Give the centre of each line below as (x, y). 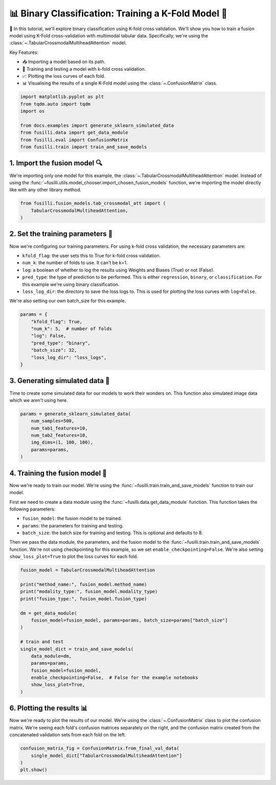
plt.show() (34, 770)
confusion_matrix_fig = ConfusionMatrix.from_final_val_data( (100, 748)
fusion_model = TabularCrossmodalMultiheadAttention (88, 570)
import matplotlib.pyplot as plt (62, 97)
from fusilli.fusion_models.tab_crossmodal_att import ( (93, 203)
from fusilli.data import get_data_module (74, 133)
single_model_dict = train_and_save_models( (77, 649)
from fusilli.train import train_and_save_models (84, 147)
